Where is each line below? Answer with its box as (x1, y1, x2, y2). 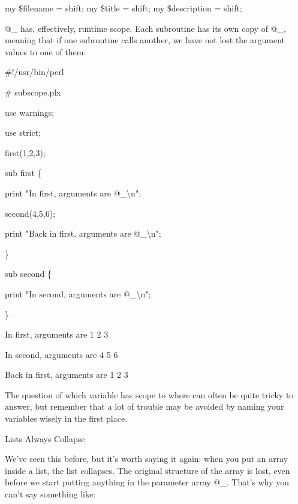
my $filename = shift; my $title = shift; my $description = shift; (5, 2, 242, 14)
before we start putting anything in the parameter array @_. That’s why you (5, 476, 290, 488)
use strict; (5, 126, 41, 139)
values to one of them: (5, 45, 86, 58)
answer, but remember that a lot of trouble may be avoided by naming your (5, 400, 284, 413)
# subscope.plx (5, 85, 61, 98)
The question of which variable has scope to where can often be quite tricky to (5, 388, 294, 401)
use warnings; (5, 106, 55, 118)
